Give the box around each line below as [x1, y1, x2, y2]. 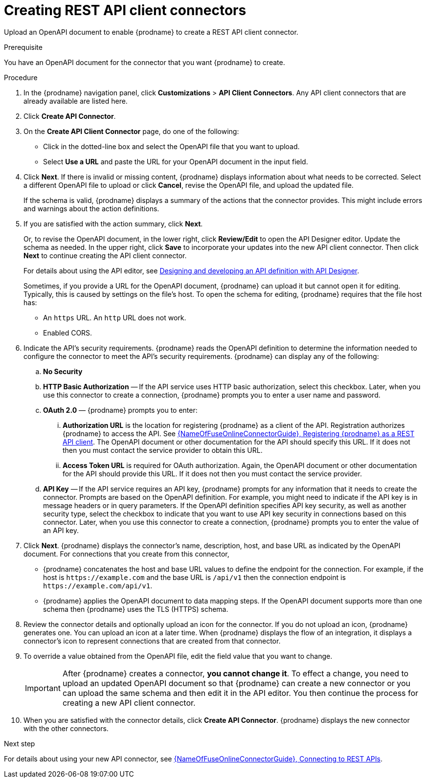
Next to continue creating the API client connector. [23, 251, 187, 260]
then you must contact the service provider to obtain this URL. [63, 446, 263, 454]
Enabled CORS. [43, 328, 92, 337]
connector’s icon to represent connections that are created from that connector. [23, 636, 281, 645]
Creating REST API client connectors [4, 2, 247, 19]
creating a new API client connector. [62, 697, 196, 708]
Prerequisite [4, 43, 43, 51]
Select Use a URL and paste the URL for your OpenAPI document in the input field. [43, 157, 308, 166]
